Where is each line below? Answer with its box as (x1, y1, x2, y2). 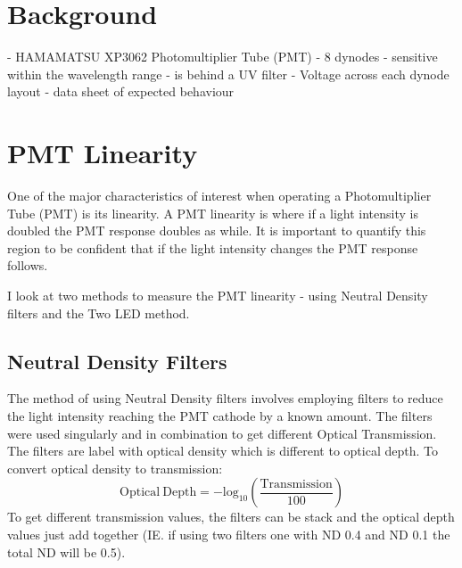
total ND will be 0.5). (7, 542, 126, 561)
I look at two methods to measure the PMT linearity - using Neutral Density (7, 286, 428, 304)
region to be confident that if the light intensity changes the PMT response (7, 238, 418, 257)
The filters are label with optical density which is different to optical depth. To (7, 441, 438, 460)
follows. (7, 256, 48, 275)
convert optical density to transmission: (7, 458, 223, 477)
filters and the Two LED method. (7, 303, 190, 322)
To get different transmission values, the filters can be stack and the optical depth (7, 507, 455, 526)
